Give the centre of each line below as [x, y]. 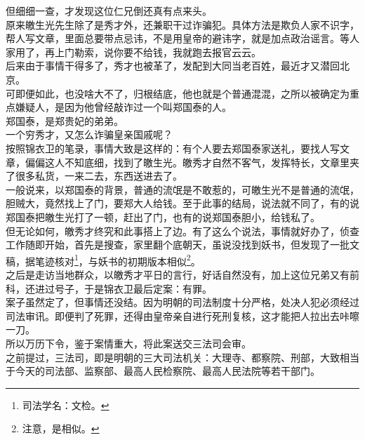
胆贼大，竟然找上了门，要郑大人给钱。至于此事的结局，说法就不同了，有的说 [182, 203]
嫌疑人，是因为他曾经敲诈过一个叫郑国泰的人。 [123, 107]
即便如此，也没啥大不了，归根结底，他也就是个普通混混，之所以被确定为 [182, 93]
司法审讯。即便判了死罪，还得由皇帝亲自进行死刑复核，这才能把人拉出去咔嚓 [182, 315]
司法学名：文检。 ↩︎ [66, 405]
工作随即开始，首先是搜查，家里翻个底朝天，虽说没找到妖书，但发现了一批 [178, 245]
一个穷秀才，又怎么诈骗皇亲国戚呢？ [89, 134]
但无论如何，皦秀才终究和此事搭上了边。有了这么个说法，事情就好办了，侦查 [182, 231]
